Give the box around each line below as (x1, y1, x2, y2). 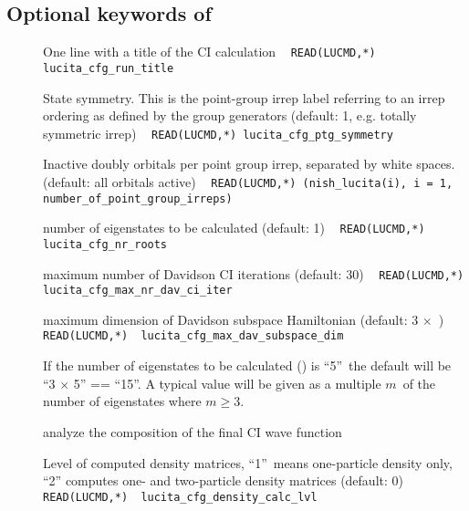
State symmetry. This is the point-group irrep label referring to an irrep (43, 88, 445, 107)
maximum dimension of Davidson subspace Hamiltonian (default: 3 (43, 309, 419, 328)
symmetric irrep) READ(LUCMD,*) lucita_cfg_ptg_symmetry (43, 123, 393, 142)
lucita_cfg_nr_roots (43, 237, 168, 251)
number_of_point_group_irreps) (43, 192, 233, 205)
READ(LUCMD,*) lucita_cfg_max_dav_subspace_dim (43, 329, 344, 343)
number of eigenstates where (43, 391, 202, 411)
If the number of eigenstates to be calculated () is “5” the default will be (43, 356, 452, 375)
